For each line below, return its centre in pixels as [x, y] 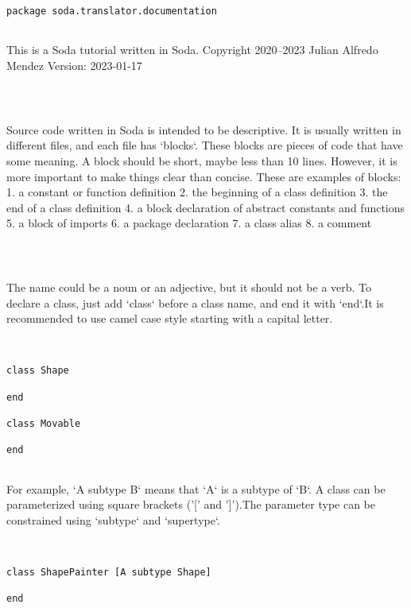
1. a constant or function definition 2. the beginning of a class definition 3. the [197, 192]
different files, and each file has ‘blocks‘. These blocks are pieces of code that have [205, 145]
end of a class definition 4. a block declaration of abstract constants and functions [206, 207]
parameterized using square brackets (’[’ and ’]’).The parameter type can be [191, 504]
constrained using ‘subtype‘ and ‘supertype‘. [113, 519]
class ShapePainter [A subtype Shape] [109, 572]
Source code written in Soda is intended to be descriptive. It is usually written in [204, 129]
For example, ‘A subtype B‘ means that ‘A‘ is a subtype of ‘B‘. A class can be [196, 488]
